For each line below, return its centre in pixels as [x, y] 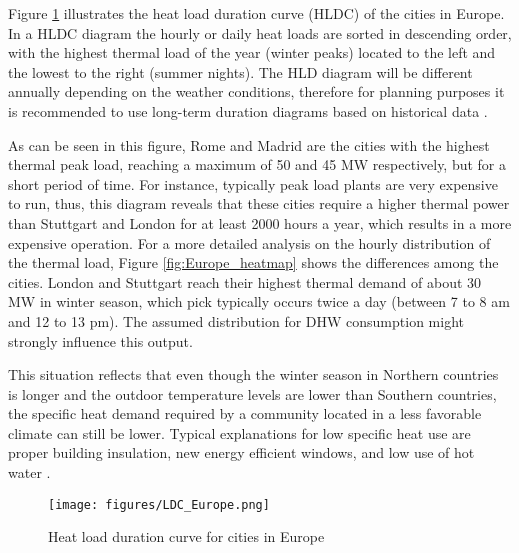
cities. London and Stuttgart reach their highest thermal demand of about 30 [245, 281]
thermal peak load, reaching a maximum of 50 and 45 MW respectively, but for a [257, 164]
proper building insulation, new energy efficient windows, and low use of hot [241, 452]
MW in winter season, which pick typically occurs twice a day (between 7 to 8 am [259, 301]
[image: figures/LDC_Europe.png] [159, 504]
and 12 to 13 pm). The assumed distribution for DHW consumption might [236, 320]
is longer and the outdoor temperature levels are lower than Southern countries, [252, 393]
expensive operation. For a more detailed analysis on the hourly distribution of [249, 242]
